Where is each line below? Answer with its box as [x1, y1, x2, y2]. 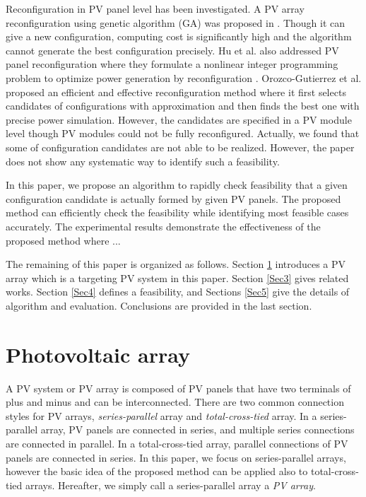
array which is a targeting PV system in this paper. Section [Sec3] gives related [6, 270, 349, 285]
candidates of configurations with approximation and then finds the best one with [6, 98, 360, 113]
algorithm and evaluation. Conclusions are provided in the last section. [6, 298, 312, 312]
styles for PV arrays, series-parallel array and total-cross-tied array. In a [6, 408, 317, 423]
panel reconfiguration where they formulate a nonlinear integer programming [6, 57, 338, 71]
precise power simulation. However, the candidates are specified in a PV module [6, 112, 352, 127]
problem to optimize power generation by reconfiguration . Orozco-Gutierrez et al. [6, 70, 362, 85]
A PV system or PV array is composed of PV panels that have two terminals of [6, 380, 351, 395]
